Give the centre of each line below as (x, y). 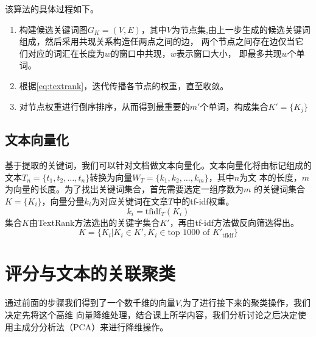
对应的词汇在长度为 (66, 53)
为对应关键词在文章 (130, 201)
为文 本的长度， (271, 177)
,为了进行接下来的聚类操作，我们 (246, 303)
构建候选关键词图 (53, 29)
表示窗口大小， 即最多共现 (229, 53)
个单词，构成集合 (234, 106)
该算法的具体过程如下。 (52, 9)
